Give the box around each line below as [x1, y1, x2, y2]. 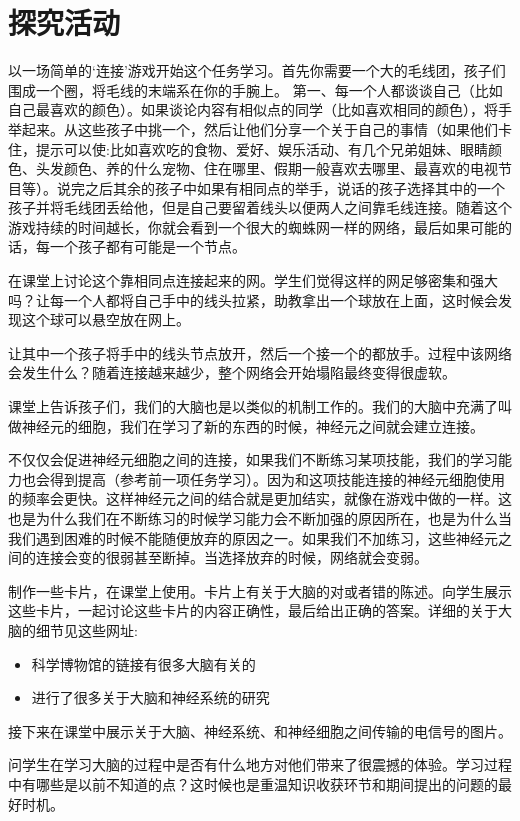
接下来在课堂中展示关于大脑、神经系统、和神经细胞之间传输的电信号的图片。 [8, 720, 512, 741]
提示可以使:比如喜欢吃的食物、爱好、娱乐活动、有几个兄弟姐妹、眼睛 [35, 138, 488, 159]
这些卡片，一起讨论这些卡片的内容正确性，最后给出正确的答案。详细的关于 [8, 600, 498, 621]
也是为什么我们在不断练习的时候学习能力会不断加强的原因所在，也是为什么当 [8, 508, 512, 528]
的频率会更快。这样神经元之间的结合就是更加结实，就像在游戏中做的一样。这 [8, 488, 512, 509]
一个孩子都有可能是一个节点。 [49, 236, 246, 257]
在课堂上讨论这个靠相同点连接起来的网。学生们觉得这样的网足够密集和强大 [8, 270, 498, 291]
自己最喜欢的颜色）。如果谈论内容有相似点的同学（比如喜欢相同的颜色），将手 [8, 99, 512, 120]
